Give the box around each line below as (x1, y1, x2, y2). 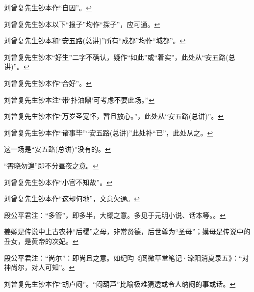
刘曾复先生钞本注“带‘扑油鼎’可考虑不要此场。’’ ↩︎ (4, 94, 154, 105)
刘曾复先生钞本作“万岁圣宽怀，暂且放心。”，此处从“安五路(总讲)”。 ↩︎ (4, 111, 224, 121)
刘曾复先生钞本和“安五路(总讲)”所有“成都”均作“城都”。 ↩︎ (4, 35, 186, 46)
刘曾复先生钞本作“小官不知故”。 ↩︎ (4, 177, 112, 187)
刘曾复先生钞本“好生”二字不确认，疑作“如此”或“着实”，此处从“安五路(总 (4, 52, 235, 62)
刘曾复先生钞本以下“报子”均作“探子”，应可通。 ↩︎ (4, 19, 160, 29)
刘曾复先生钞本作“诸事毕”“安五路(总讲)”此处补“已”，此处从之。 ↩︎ (4, 127, 213, 137)
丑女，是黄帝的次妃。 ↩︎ (4, 236, 78, 246)
